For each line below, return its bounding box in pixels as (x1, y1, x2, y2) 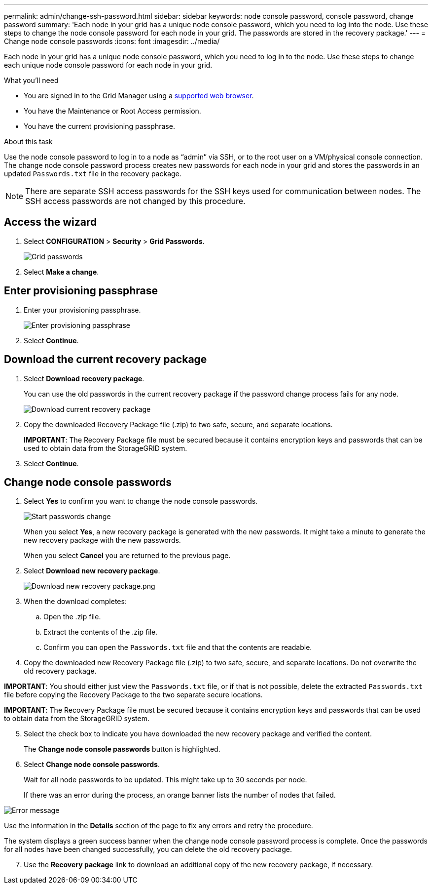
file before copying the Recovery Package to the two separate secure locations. (4, 690, 263, 699)
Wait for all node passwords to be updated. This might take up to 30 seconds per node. (24, 775, 307, 784)
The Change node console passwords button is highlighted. (24, 745, 220, 754)
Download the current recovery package (4, 353, 207, 366)
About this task (4, 137, 53, 146)
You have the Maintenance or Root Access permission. (24, 107, 201, 115)
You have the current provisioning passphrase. (24, 122, 175, 130)
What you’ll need (4, 76, 59, 84)
